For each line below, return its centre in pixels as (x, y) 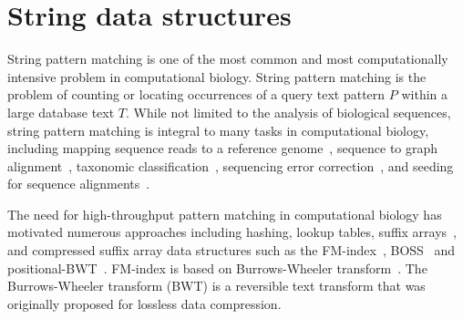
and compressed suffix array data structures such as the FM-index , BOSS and (231, 250)
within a (425, 94)
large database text (61, 112)
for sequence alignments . (79, 184)
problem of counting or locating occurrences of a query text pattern (196, 94)
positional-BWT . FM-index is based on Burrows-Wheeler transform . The (217, 268)
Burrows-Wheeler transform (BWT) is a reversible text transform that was (216, 286)
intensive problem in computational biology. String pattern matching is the (217, 76)
